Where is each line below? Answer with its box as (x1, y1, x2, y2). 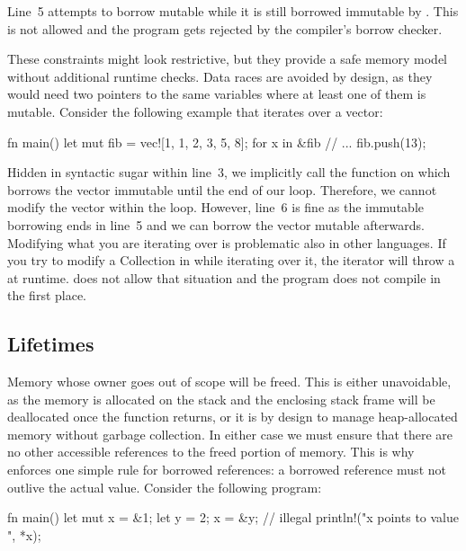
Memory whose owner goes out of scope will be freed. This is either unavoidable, (7, 372, 452, 391)
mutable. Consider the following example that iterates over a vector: (7, 102, 383, 120)
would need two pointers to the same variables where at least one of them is (7, 84, 426, 103)
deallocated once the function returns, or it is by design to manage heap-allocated (7, 407, 458, 426)
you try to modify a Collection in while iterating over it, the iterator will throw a (7, 251, 455, 270)
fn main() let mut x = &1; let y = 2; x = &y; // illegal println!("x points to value (7, 508, 459, 527)
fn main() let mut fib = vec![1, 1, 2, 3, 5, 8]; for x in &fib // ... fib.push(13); (7, 132, 426, 151)
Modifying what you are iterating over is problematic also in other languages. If (7, 233, 446, 252)
